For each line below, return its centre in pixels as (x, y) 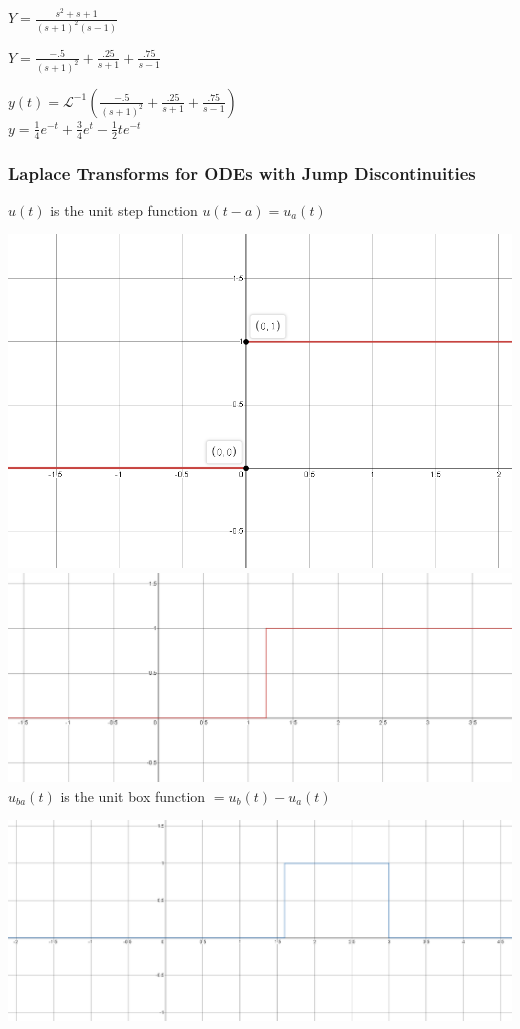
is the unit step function (124, 209)
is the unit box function (133, 795)
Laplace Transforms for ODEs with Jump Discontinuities (242, 172)
